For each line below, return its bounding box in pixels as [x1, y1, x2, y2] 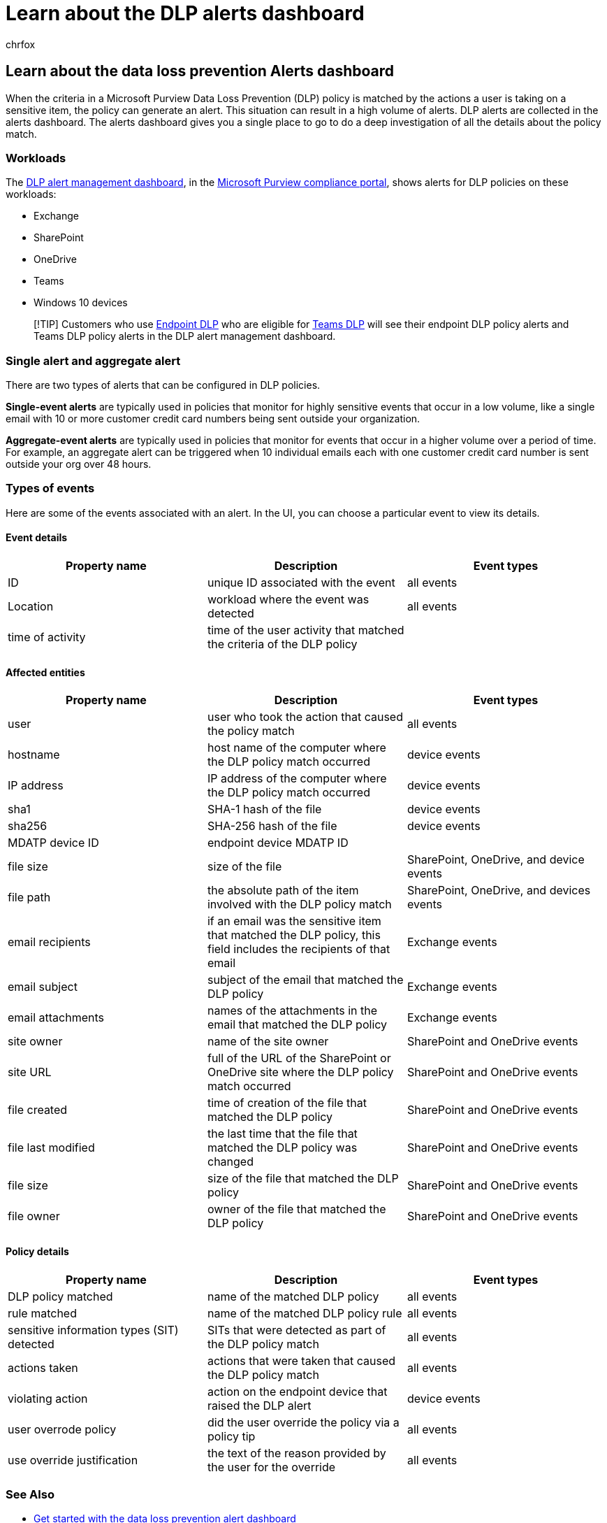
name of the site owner [207, 1034, 329, 1049]
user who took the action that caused [207, 710, 403, 724]
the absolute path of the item [207, 883, 359, 898]
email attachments [8, 1010, 105, 1025]
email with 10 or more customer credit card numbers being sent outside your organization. [6, 413, 420, 425]
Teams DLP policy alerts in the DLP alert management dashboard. [34, 330, 336, 343]
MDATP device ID [8, 836, 99, 850]
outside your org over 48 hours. [6, 458, 152, 471]
